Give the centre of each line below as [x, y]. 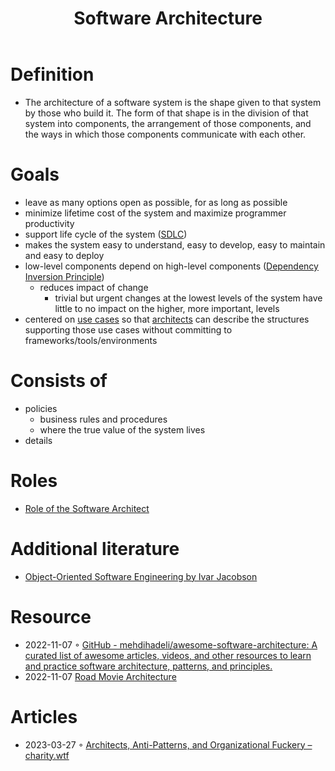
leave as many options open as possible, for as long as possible [156, 202]
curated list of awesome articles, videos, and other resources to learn [168, 655]
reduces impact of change [94, 287]
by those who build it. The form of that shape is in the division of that [166, 113]
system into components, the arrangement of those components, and [168, 123]
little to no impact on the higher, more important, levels [167, 308]
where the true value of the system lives [122, 429]
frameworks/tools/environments [91, 340]
